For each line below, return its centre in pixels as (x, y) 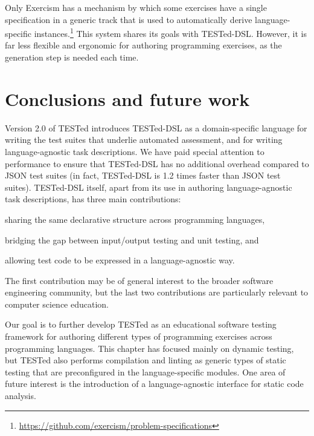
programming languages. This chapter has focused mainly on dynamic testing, (149, 348)
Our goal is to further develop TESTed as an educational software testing (141, 324)
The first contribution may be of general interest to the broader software (139, 280)
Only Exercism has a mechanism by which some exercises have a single (136, 7)
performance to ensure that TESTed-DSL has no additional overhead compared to (157, 163)
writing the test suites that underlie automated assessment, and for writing (144, 140)
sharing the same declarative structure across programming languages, (135, 219)
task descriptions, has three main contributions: (93, 199)
